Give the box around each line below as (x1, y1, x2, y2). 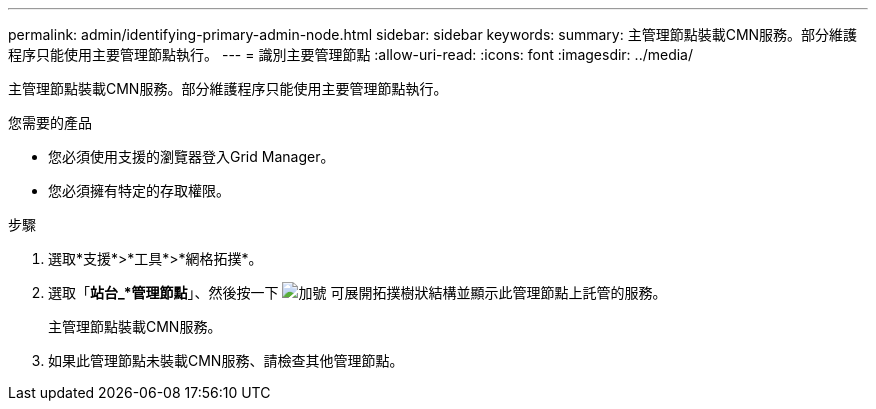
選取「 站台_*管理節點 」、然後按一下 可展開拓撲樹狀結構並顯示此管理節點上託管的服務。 (48, 284, 667, 301)
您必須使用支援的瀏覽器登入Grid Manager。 (48, 148, 335, 165)
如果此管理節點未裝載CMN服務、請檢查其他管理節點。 (48, 352, 404, 369)
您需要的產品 (8, 114, 92, 131)
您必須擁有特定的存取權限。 (48, 182, 230, 199)
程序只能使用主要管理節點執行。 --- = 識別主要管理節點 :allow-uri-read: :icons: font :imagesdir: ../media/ (8, 46, 694, 63)
